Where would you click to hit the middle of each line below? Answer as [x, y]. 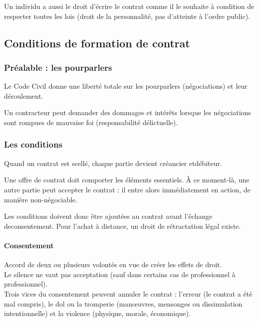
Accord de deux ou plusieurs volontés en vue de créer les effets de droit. [113, 264]
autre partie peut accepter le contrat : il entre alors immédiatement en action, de [127, 189]
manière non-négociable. [41, 199]
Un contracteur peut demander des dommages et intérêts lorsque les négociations [128, 112]
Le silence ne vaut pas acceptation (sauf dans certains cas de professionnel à [120, 274]
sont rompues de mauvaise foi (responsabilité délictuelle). [91, 122]
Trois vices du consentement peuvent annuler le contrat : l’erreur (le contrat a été [128, 293]
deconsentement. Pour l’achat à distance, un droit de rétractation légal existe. [123, 226]
